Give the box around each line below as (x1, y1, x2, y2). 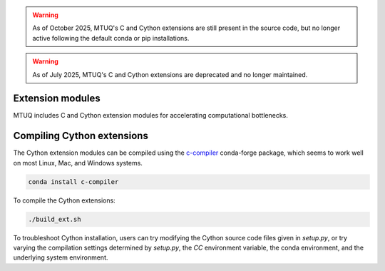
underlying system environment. (13, 253, 108, 262)
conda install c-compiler (28, 178, 119, 185)
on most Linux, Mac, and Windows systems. (13, 158, 143, 167)
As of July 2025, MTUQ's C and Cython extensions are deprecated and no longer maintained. (32, 70, 308, 78)
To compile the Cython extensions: (13, 196, 115, 205)
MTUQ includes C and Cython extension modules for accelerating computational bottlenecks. (13, 111, 289, 120)
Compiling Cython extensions (13, 130, 149, 142)
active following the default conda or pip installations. (32, 34, 190, 42)
